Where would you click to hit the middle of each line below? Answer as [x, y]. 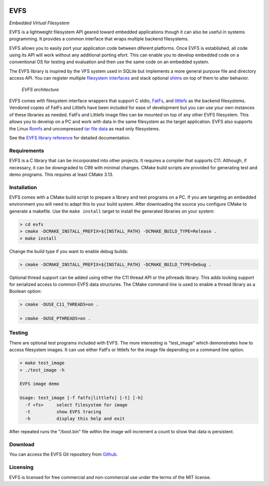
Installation [23, 187]
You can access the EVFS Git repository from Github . [64, 454]
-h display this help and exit [75, 419]
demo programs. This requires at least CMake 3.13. [61, 174]
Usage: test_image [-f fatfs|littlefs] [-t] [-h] [81, 398]
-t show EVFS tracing [63, 412]
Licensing [21, 467]
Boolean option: [25, 291]
